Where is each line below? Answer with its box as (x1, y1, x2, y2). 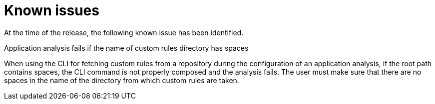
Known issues (4, 2, 99, 19)
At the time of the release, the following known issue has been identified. (4, 28, 244, 37)
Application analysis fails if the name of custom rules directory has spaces (4, 43, 249, 52)
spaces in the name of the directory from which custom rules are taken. (4, 76, 239, 85)
